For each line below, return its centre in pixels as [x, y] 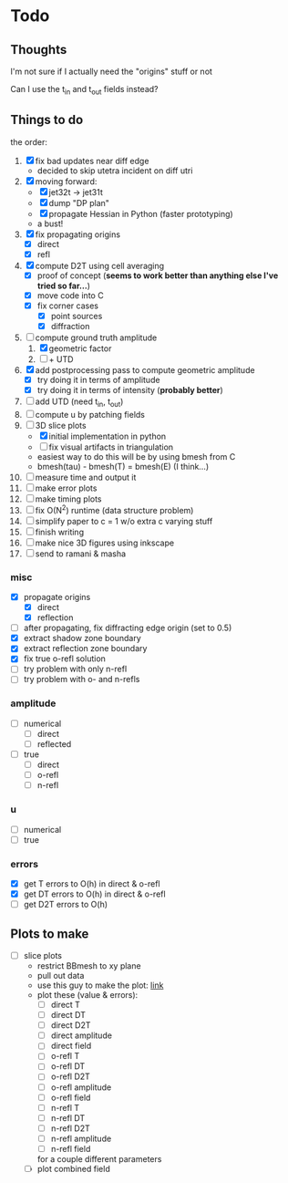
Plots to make [50, 934]
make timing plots [69, 499]
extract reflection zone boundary [85, 649]
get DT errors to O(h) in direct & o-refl [95, 894]
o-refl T [65, 1056]
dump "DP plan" [79, 202]
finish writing [60, 532]
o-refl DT [68, 1066]
